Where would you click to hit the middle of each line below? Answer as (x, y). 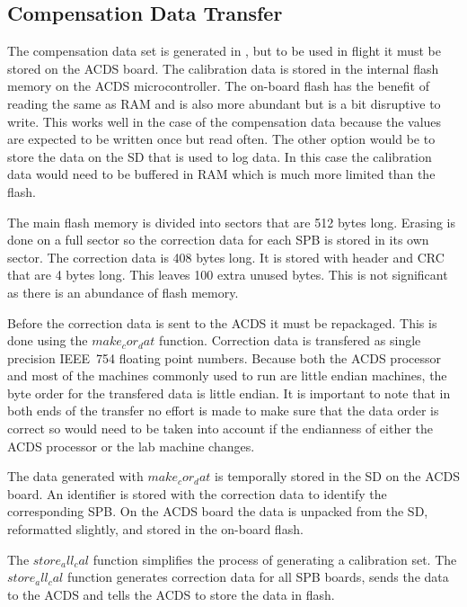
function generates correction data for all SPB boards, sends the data (258, 577)
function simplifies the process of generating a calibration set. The (275, 559)
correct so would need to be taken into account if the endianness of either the (220, 428)
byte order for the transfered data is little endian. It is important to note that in (229, 393)
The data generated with (75, 476)
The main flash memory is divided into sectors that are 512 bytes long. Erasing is (232, 222)
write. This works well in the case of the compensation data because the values (225, 121)
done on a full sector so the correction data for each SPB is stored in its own (218, 240)
